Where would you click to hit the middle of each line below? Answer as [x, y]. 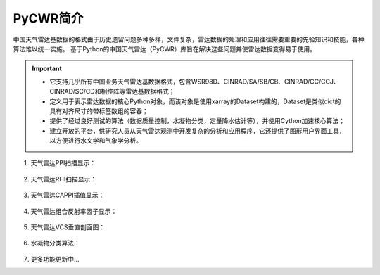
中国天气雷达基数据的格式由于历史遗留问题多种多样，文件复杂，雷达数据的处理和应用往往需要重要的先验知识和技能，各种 [189, 39]
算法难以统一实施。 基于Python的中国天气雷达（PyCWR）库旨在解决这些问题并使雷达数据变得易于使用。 [165, 49]
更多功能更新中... [55, 259]
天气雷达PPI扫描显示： [63, 163]
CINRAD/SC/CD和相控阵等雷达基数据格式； [112, 91]
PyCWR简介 [48, 18]
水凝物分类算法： [55, 243]
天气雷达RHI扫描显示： [64, 179]
